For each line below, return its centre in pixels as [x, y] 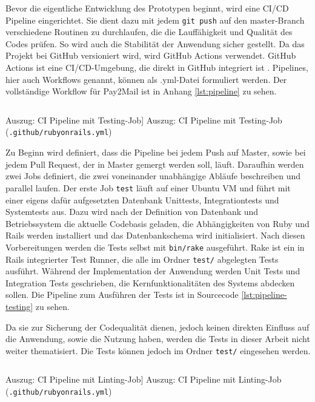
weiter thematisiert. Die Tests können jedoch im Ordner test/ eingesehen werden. [158, 350]
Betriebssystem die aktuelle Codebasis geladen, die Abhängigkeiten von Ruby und [157, 223]
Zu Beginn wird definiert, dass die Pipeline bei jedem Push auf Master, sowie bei [156, 152]
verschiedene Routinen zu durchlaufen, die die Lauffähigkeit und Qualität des [149, 32]
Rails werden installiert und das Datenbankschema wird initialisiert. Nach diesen [155, 235]
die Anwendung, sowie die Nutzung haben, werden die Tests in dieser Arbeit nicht [158, 339]
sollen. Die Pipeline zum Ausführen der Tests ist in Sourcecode [122, 295]
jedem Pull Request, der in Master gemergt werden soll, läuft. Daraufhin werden [155, 164]
